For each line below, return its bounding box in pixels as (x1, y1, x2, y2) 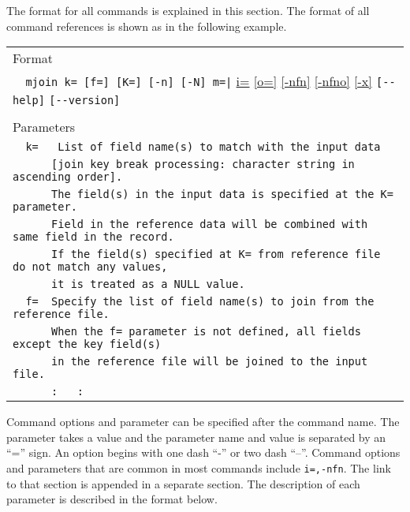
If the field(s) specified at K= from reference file (51, 248, 381, 261)
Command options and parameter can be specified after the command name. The (6, 413, 400, 430)
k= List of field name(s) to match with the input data (25, 140, 381, 154)
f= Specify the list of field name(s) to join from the (25, 295, 375, 308)
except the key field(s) (13, 338, 162, 351)
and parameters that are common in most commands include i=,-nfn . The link (6, 459, 391, 476)
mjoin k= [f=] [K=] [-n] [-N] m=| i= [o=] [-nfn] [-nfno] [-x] (25, 72, 372, 91)
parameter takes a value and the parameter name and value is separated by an (6, 428, 386, 445)
